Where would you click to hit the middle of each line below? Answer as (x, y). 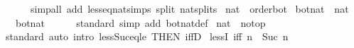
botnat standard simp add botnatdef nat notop (140, 22)
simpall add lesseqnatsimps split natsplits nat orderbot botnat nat (189, 8)
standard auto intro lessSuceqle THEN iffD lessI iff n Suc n (147, 36)
